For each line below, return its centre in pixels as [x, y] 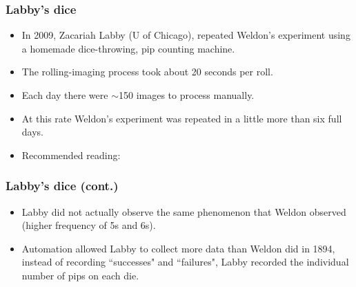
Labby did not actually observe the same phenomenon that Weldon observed [184, 211]
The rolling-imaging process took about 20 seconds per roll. [147, 72]
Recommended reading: [71, 155]
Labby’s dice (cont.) [62, 186]
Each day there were [65, 95]
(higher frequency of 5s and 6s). [89, 225]
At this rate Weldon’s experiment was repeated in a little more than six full [182, 118]
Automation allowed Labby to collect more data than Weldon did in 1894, [178, 248]
